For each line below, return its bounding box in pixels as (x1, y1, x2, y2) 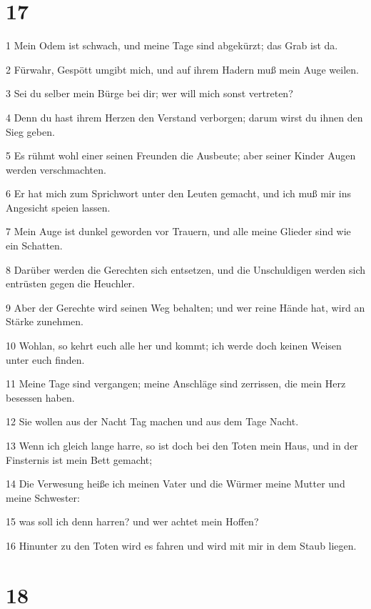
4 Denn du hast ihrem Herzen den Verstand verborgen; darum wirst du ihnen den (6, 109, 363, 124)
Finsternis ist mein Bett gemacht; (6, 452, 153, 467)
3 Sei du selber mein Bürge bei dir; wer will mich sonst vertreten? (6, 86, 293, 101)
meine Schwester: (6, 490, 80, 505)
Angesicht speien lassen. (6, 199, 111, 214)
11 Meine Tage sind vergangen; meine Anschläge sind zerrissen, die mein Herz (6, 376, 346, 391)
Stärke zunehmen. (6, 314, 83, 329)
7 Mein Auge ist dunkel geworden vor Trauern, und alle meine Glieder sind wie (6, 224, 351, 239)
